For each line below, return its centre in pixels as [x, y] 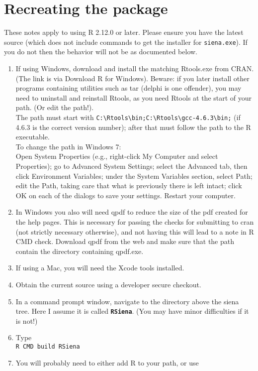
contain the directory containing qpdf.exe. [80, 251]
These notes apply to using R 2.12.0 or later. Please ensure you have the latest [124, 32]
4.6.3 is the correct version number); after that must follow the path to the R [133, 127]
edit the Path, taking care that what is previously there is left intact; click [129, 185]
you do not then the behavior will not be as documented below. [101, 52]
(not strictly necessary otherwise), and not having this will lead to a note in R [135, 231]
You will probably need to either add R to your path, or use [107, 362]
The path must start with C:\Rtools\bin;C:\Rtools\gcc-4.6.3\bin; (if [128, 117]
